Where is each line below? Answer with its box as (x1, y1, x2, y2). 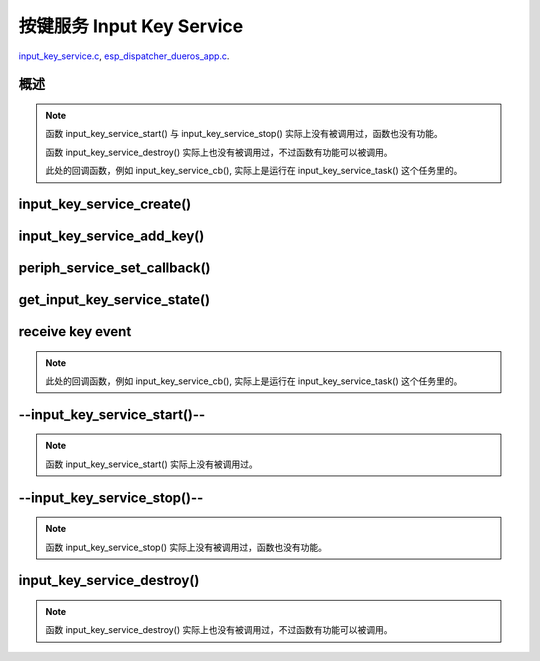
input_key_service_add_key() (18, 227, 205, 244)
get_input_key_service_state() (18, 291, 210, 308)
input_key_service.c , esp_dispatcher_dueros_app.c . (18, 50, 230, 62)
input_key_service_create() (18, 195, 192, 212)
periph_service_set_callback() (18, 259, 211, 276)
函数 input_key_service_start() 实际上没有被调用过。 (45, 458, 259, 470)
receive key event (18, 323, 132, 340)
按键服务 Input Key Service (18, 15, 244, 37)
